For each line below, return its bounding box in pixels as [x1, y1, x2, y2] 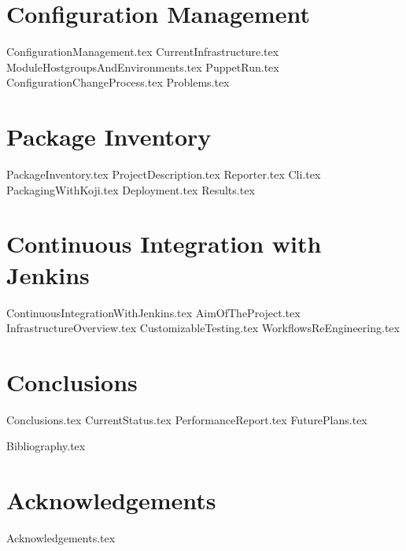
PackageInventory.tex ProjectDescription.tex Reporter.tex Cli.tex [6, 166, 321, 183]
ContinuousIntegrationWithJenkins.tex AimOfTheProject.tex [6, 304, 301, 320]
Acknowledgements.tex [6, 530, 116, 546]
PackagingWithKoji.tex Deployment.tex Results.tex [6, 181, 255, 198]
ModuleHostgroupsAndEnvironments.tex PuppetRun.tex [6, 58, 279, 75]
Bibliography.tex [6, 438, 86, 454]
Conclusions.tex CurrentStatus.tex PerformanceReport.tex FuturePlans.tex [6, 411, 367, 427]
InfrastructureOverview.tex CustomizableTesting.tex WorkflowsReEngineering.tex [6, 320, 400, 336]
